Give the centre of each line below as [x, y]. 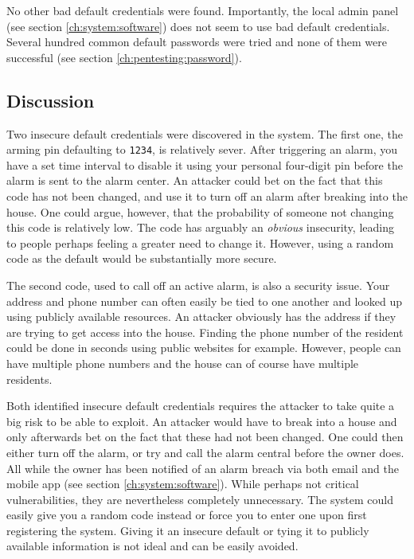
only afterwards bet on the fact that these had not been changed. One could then [205, 437]
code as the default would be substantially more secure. [142, 258]
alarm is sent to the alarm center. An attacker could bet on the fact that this [195, 180]
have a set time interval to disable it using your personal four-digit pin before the [205, 164]
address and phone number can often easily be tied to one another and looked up [204, 301]
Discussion [51, 100]
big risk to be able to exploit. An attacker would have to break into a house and [202, 421]
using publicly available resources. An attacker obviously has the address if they [201, 317]
